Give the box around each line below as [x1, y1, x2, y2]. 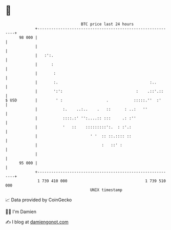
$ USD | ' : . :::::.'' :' [5, 97, 161, 103]
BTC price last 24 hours [81, 22, 134, 27]
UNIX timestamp [90, 187, 123, 193]
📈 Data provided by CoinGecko [5, 197, 72, 203]
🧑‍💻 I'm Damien [5, 208, 37, 215]
